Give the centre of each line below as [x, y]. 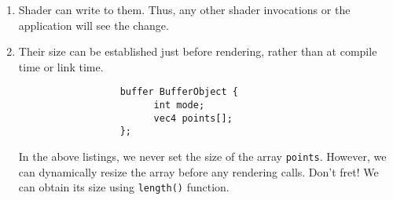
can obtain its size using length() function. [124, 187]
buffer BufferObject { [179, 92]
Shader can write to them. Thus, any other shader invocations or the [184, 9]
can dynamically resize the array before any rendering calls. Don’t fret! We [198, 171]
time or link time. [61, 66]
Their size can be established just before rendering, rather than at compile [198, 51]
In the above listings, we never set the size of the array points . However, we [202, 156]
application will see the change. [94, 25]
